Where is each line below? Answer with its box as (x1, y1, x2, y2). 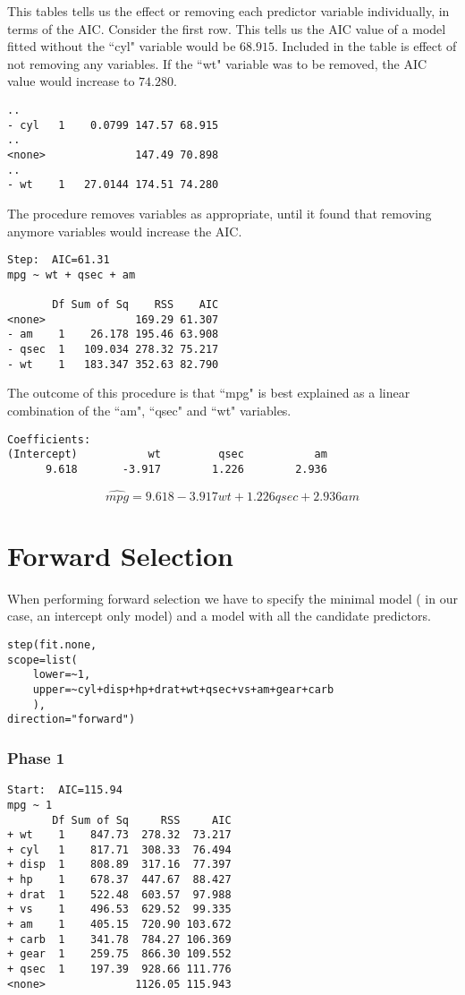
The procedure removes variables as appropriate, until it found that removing (7, 203, 432, 222)
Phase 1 (7, 746, 65, 768)
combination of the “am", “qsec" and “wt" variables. (7, 400, 292, 419)
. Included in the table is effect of (274, 37, 457, 56)
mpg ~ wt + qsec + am (7, 268, 136, 281)
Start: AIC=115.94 (7, 784, 123, 797)
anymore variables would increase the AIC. (7, 221, 242, 240)
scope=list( (7, 653, 78, 666)
